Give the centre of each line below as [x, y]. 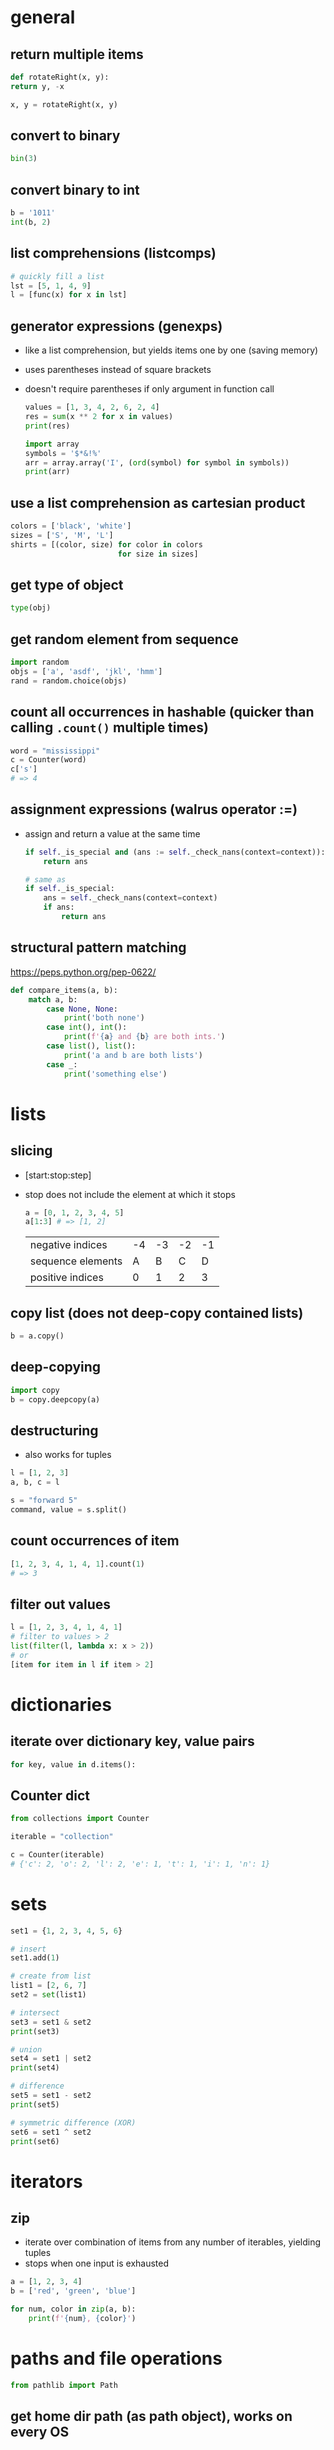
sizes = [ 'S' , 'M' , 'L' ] [62, 535]
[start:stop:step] [58, 1175]
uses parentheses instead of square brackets [118, 370]
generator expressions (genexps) [116, 326]
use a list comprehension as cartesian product [158, 502]
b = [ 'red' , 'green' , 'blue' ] [73, 2291]
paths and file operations [116, 2358]
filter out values [60, 1604]
